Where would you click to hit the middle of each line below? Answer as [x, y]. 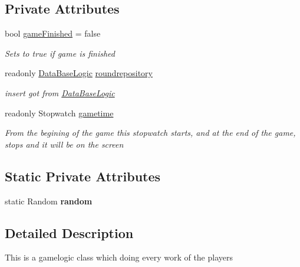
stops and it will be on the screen [64, 144]
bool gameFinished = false [53, 33]
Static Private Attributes [83, 176]
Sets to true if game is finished [60, 53]
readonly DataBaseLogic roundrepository [79, 73]
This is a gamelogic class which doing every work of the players [119, 257]
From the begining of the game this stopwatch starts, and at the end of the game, [150, 133]
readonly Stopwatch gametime [59, 113]
